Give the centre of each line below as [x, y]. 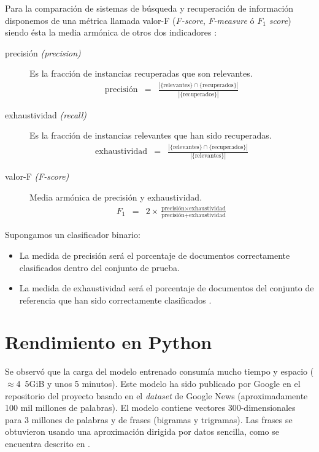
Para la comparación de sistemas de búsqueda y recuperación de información [149, 8]
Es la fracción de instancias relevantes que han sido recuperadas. [151, 135]
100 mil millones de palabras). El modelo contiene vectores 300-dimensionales [150, 408]
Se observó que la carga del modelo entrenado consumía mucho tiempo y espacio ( [159, 371]
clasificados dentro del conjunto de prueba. [99, 267]
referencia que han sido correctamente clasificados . [115, 300]
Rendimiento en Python [109, 342]
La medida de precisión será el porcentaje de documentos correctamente [155, 255]
